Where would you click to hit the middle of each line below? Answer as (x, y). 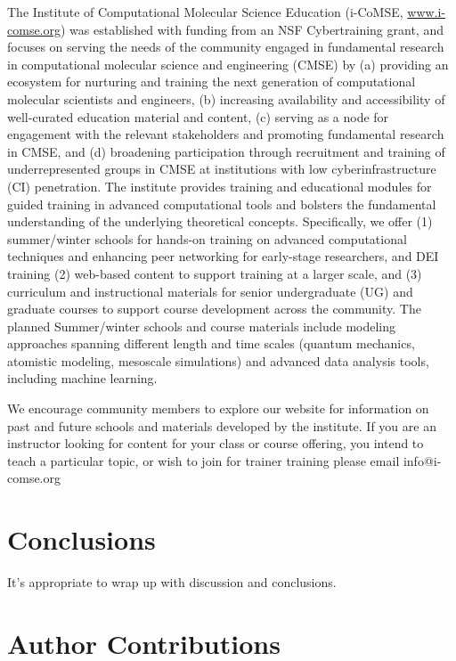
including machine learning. (82, 378)
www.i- (427, 12)
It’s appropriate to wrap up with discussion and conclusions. (172, 582)
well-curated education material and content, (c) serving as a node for (198, 116)
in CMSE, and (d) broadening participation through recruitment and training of (226, 151)
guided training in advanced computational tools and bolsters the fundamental (222, 204)
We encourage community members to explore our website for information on (218, 408)
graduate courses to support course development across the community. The (214, 309)
